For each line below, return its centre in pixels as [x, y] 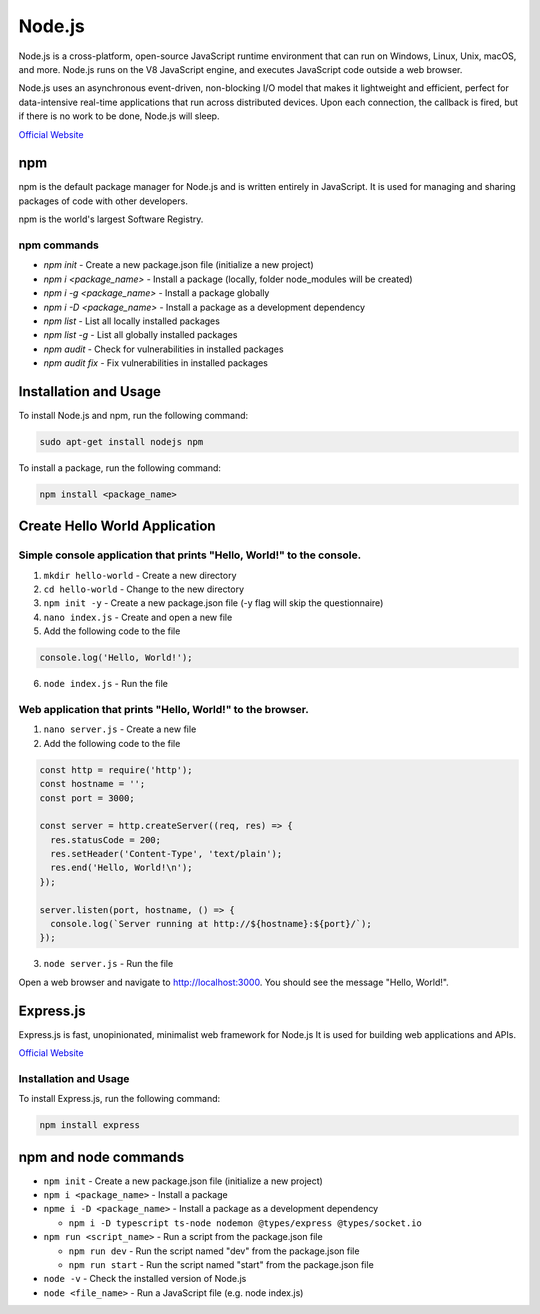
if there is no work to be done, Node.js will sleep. [119, 116]
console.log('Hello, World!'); [116, 658]
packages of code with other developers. [103, 201]
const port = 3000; [87, 798]
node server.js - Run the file [108, 964]
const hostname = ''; [92, 784]
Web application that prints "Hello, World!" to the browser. [163, 709]
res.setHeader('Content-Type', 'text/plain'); [166, 854]
